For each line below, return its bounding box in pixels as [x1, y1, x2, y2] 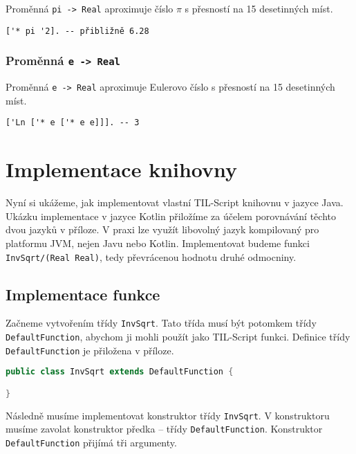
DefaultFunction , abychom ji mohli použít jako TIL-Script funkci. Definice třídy [6, 329, 350, 344]
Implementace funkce [6, 283, 160, 305]
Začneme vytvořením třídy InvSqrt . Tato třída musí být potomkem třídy [6, 316, 317, 330]
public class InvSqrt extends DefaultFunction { [6, 367, 234, 377]
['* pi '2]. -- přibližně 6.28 [6, 26, 149, 36]
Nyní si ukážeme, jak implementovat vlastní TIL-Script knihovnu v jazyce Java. [6, 195, 344, 210]
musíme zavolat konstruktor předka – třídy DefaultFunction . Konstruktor [6, 421, 323, 436]
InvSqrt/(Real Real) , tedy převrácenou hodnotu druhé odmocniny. [6, 249, 297, 264]
